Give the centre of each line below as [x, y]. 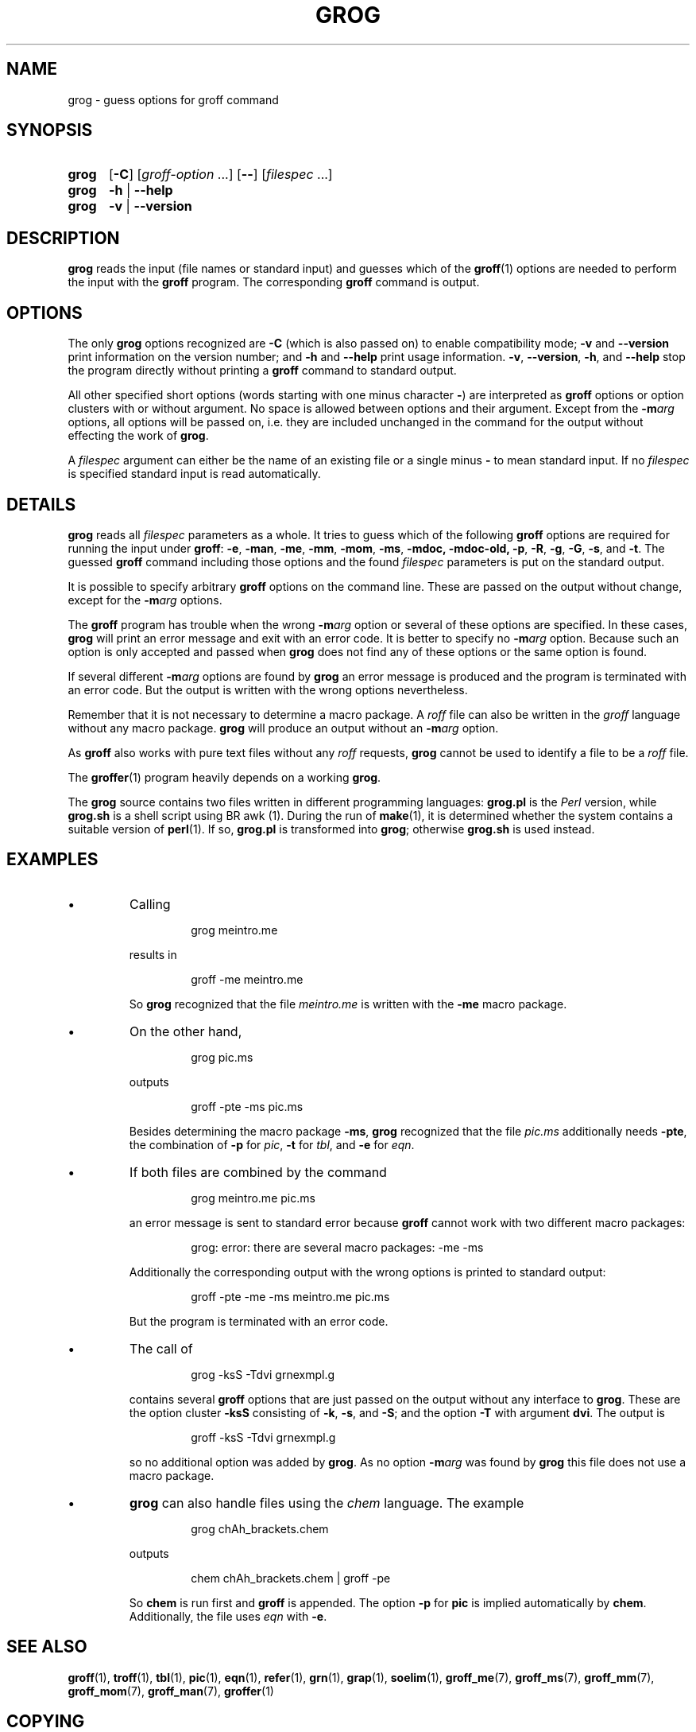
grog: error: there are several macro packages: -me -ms [337, 1247]
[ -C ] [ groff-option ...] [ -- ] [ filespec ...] [220, 175]
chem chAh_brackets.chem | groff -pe [291, 1578]
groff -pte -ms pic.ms [247, 1106]
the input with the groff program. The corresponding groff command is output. [274, 282]
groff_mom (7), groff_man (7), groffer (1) [171, 1691]
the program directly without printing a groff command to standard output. [262, 371]
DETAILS [41, 504]
